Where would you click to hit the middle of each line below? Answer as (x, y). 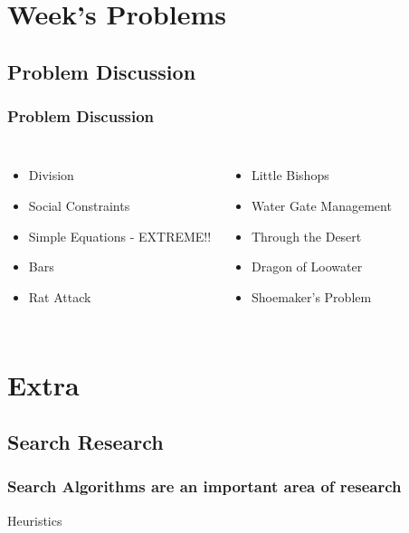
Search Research (86, 442)
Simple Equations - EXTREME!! (120, 236)
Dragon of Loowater (307, 266)
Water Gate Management (321, 205)
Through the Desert (306, 236)
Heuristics (35, 520)
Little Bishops (290, 175)
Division (51, 175)
